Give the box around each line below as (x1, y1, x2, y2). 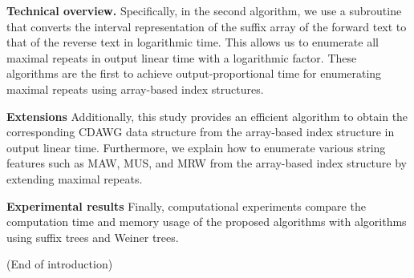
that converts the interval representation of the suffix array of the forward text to (6, 18, 407, 34)
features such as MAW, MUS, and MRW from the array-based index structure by (6, 155, 407, 171)
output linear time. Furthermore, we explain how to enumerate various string (6, 139, 386, 155)
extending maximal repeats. (6, 170, 143, 187)
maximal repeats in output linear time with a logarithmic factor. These (6, 49, 357, 66)
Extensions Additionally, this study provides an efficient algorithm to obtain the (6, 107, 408, 124)
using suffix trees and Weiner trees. (6, 228, 179, 245)
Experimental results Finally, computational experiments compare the (6, 197, 366, 214)
